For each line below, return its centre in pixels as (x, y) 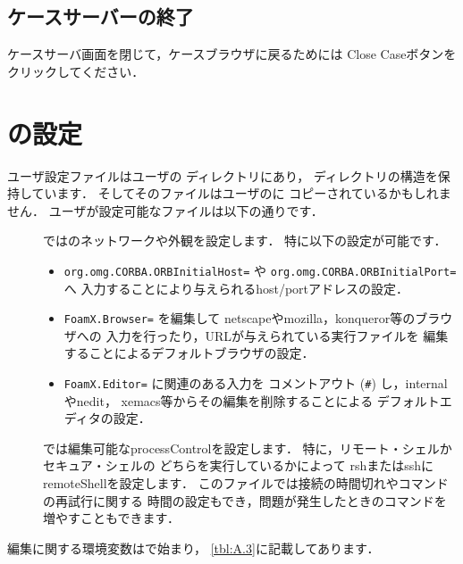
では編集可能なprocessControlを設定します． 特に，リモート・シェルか (248, 448)
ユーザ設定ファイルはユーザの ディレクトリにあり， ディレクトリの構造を (223, 175)
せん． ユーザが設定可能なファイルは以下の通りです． (165, 210)
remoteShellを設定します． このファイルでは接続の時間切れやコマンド (246, 483)
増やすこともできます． (111, 518)
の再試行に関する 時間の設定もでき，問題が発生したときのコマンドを (245, 500)
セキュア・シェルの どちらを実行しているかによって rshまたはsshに (239, 465)
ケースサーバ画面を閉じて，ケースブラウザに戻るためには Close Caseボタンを (232, 54)
